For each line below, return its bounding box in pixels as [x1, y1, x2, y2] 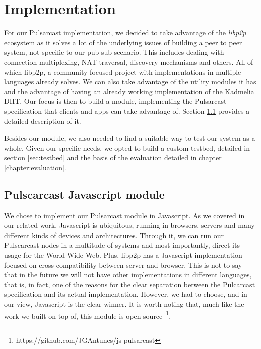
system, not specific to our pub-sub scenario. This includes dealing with [4, 47, 224, 57]
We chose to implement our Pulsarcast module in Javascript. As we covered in [4, 210, 245, 220]
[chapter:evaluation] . [4, 162, 66, 172]
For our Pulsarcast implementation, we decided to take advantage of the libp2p [4, 27, 246, 38]
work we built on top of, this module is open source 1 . [4, 309, 171, 321]
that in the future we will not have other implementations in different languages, [4, 269, 252, 280]
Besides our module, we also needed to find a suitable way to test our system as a [4, 133, 255, 143]
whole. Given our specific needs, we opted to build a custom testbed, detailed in [4, 142, 250, 153]
